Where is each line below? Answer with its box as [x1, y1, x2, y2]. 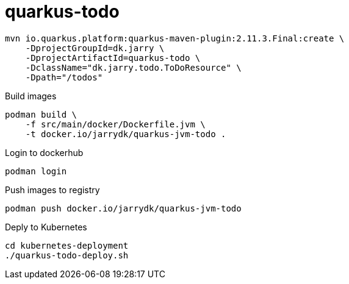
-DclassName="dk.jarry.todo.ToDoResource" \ [25, 62, 242, 73]
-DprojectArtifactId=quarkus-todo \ [25, 52, 201, 63]
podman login [5, 166, 67, 176]
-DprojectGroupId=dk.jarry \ [25, 43, 165, 53]
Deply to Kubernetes [5, 221, 87, 232]
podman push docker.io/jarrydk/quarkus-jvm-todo [5, 203, 242, 213]
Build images [5, 90, 57, 101]
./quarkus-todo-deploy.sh [5, 250, 129, 260]
